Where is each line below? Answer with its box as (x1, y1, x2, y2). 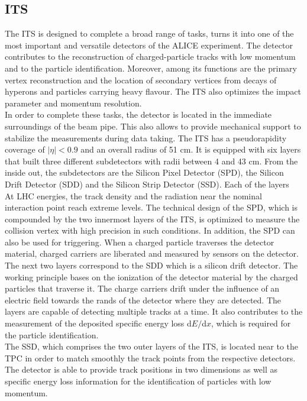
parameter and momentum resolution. (5, 96, 142, 109)
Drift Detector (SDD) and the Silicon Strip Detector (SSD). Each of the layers (5, 177, 289, 190)
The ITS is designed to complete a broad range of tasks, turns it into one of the (5, 27, 294, 40)
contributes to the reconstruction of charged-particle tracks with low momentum (5, 50, 296, 63)
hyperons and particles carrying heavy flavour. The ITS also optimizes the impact (5, 85, 302, 98)
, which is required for (211, 317, 291, 329)
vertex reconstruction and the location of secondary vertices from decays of (5, 73, 277, 86)
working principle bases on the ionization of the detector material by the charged (5, 270, 298, 283)
